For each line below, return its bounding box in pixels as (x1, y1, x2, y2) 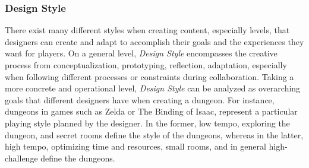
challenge (5, 151, 38, 164)
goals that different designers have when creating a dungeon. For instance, (5, 93, 275, 106)
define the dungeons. (40, 151, 115, 164)
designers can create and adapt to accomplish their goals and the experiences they (5, 35, 304, 47)
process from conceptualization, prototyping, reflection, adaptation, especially (5, 59, 287, 71)
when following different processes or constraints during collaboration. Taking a (5, 70, 294, 83)
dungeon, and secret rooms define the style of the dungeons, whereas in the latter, (5, 128, 304, 141)
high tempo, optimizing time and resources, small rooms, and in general (5, 140, 266, 153)
